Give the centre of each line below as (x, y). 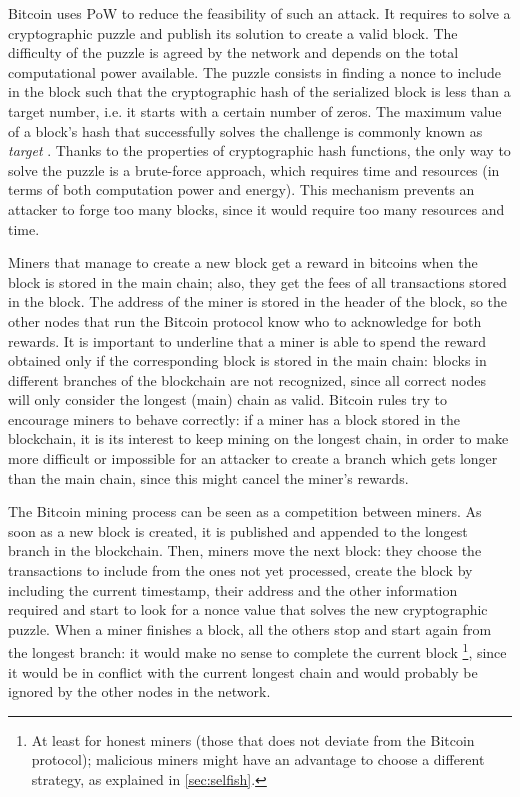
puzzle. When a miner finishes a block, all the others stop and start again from (250, 628)
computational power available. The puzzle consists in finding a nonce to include (254, 71)
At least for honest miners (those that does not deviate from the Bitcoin (253, 739)
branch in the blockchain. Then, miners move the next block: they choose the (245, 550)
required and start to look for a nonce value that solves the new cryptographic (248, 609)
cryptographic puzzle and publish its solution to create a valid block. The (233, 32)
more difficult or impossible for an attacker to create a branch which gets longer (253, 458)
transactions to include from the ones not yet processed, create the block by (240, 570)
